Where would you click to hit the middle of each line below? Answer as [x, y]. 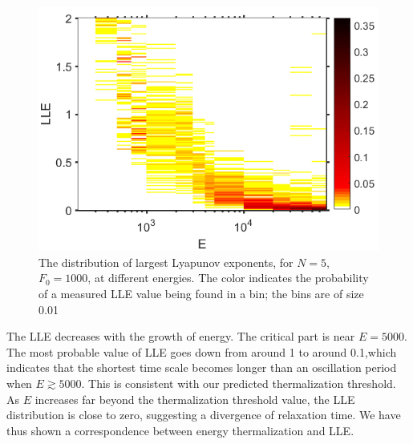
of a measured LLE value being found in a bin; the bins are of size [201, 294]
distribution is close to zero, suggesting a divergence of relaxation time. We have [204, 415]
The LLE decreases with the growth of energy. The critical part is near [181, 336]
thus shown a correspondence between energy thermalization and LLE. [180, 430]
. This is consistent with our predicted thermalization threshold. [239, 383]
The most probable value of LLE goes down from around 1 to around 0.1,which [202, 351]
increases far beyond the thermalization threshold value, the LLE [195, 399]
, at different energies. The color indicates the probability [228, 278]
